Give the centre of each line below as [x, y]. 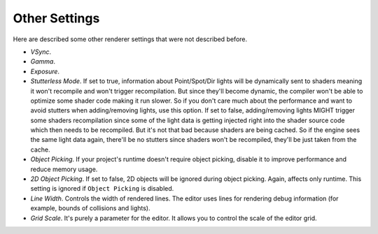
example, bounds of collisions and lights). [90, 208]
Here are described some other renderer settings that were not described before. [130, 39]
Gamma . [43, 61]
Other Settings [56, 18]
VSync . [41, 52]
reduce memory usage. [64, 169]
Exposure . [45, 71]
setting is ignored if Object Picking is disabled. [102, 189]
